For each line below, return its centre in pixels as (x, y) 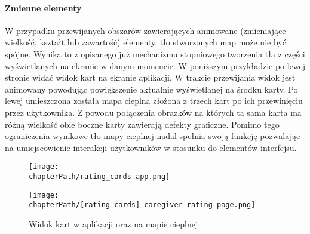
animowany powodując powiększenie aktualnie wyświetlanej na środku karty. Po (151, 89)
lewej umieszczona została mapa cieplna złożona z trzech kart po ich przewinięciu (154, 101)
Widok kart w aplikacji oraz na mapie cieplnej (113, 224)
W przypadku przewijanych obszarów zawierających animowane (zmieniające (145, 30)
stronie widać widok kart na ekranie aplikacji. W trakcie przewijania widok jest (150, 77)
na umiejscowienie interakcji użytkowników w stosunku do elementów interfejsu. (151, 147)
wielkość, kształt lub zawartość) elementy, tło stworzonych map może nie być (145, 42)
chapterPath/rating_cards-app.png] (99, 176)
